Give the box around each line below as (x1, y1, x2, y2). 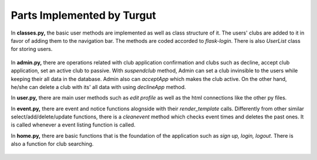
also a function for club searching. (11, 141, 94, 148)
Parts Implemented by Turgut (11, 9, 157, 22)
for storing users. (11, 46, 53, 53)
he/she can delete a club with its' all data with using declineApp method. (11, 83, 186, 90)
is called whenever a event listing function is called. (11, 121, 136, 128)
